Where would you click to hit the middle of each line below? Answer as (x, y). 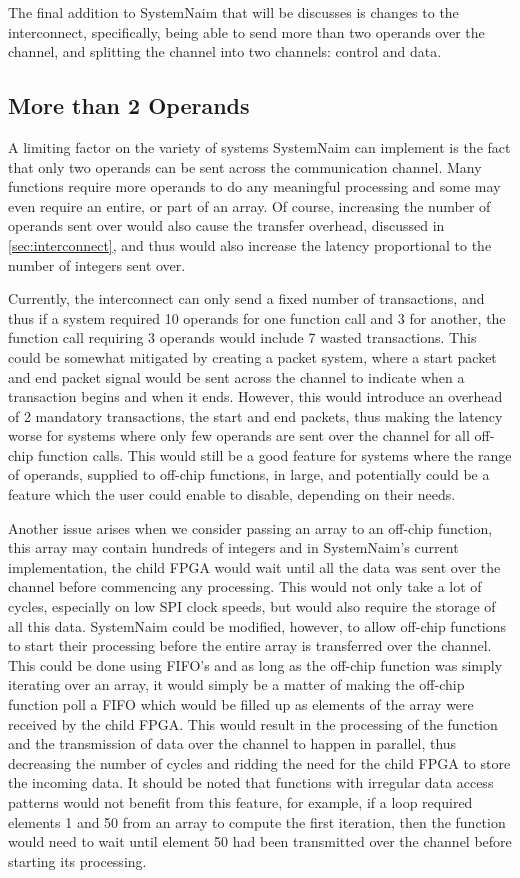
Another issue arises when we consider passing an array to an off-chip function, (250, 527)
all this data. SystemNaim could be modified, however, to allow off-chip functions (257, 625)
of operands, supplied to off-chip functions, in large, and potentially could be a (249, 474)
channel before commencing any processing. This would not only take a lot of (245, 586)
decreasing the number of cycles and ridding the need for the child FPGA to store (259, 762)
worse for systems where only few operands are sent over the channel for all (239, 435)
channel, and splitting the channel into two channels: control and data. (225, 51)
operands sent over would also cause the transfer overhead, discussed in (226, 225)
